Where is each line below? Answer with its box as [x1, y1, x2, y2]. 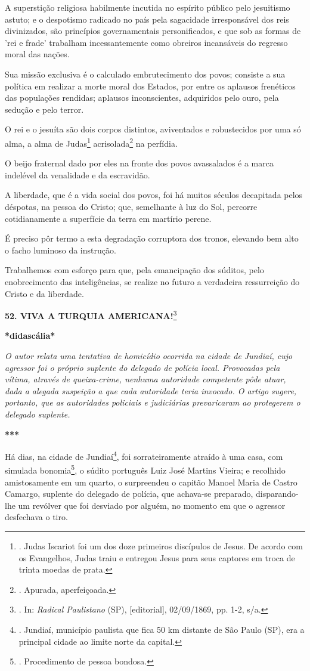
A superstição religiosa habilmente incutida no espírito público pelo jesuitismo [5, 1, 290, 13]
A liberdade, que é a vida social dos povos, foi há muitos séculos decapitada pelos [5, 188, 303, 201]
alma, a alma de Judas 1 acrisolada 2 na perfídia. [5, 135, 178, 149]
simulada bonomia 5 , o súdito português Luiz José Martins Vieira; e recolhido [5, 462, 286, 477]
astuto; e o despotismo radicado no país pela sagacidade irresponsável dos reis [5, 13, 289, 25]
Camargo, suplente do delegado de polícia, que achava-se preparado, [5, 487, 253, 500]
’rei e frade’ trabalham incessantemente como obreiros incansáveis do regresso [5, 36, 288, 48]
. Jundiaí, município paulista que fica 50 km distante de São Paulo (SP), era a [18, 623, 305, 635]
